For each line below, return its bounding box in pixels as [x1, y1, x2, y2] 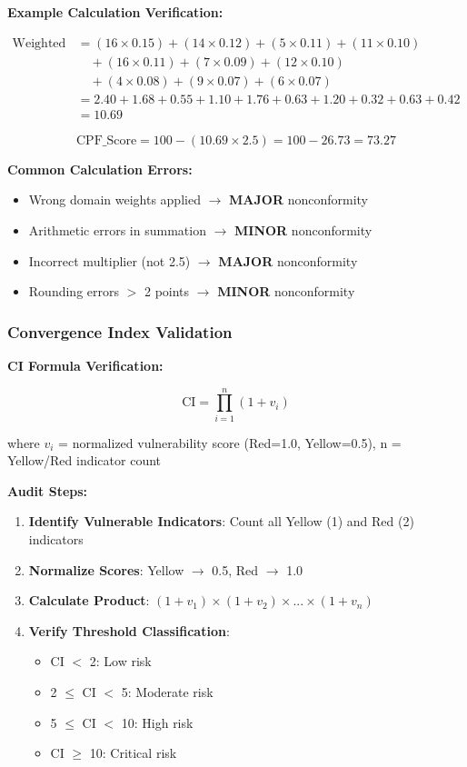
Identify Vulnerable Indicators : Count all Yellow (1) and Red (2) [28, 512, 414, 531]
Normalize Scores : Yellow [28, 560, 184, 579]
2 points [144, 282, 190, 301]
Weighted [12, 36, 66, 50]
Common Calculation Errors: [7, 159, 193, 178]
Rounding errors [28, 282, 119, 301]
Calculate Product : [28, 591, 150, 610]
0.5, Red [212, 560, 259, 579]
